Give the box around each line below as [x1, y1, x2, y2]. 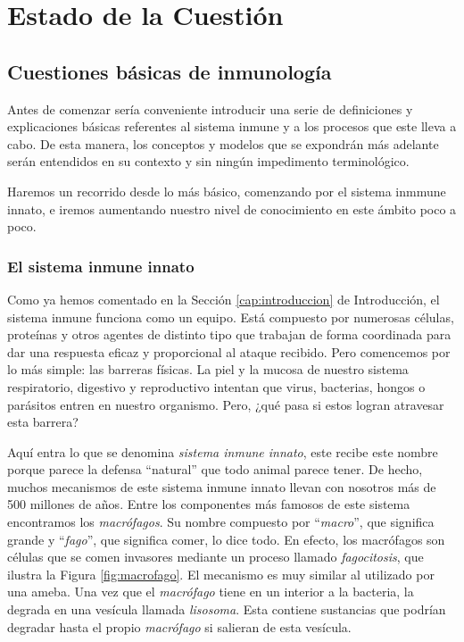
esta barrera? [7, 413, 79, 431]
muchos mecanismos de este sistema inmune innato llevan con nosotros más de [7, 477, 436, 496]
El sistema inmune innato [7, 254, 195, 277]
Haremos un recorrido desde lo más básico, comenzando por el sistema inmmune [7, 181, 446, 200]
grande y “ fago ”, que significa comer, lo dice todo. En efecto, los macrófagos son [7, 529, 445, 548]
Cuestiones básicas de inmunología [7, 57, 332, 85]
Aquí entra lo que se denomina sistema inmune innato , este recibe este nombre [7, 442, 438, 461]
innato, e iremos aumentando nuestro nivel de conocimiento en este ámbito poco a [7, 199, 457, 218]
